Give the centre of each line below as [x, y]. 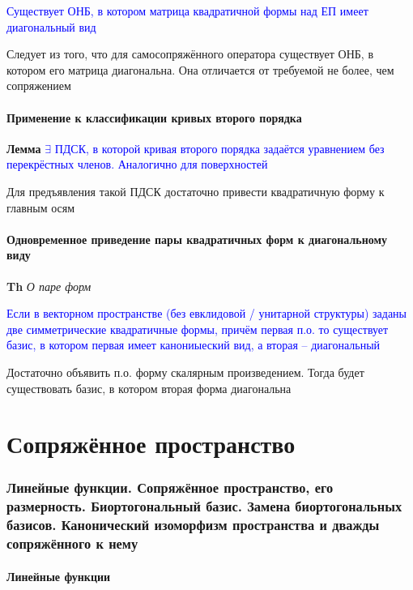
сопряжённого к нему [72, 543]
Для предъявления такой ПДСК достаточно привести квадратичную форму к [196, 191]
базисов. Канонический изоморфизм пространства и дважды [193, 525]
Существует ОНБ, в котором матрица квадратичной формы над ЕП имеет [187, 11]
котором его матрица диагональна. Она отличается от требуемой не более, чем [200, 69]
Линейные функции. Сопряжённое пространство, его [170, 487]
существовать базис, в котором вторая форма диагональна [149, 388]
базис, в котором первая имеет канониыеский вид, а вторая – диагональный [194, 345]
